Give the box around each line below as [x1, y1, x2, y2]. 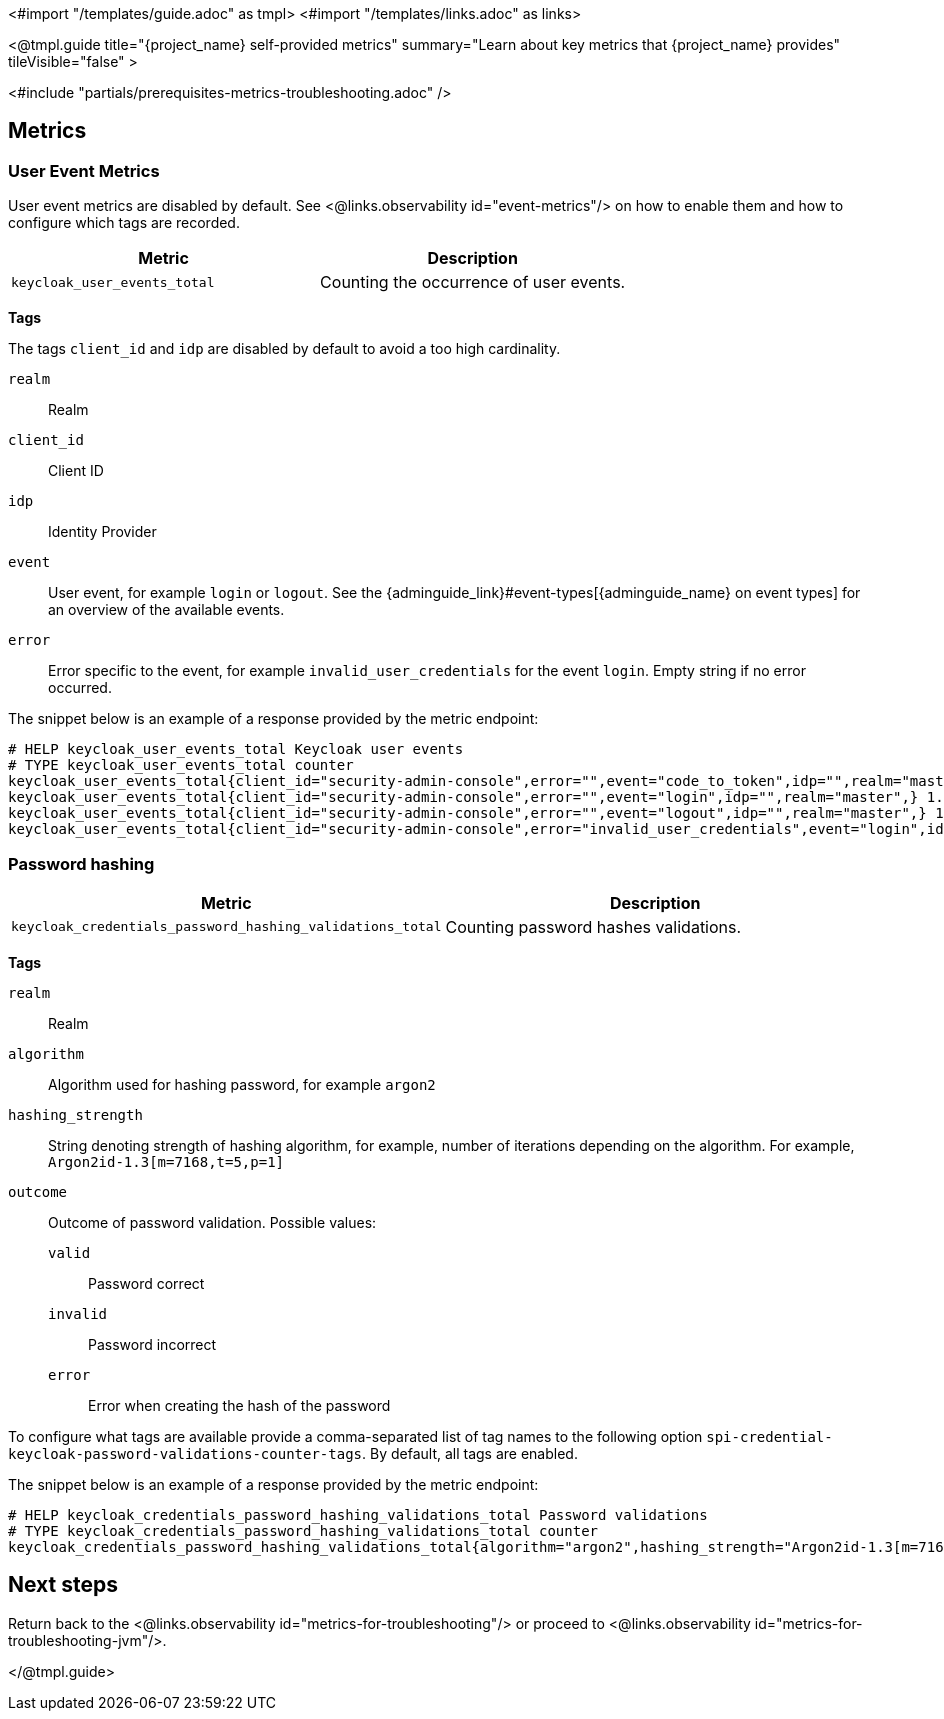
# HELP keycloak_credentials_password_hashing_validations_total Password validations [8, 1506, 708, 1523]
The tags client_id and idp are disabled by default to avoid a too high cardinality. [8, 340, 561, 358]
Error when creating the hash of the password [88, 1396, 391, 1414]
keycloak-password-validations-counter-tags [8, 1445, 363, 1462]
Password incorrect [88, 1335, 217, 1353]
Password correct [88, 1274, 205, 1292]
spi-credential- [706, 1428, 833, 1445]
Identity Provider [48, 523, 157, 541]
